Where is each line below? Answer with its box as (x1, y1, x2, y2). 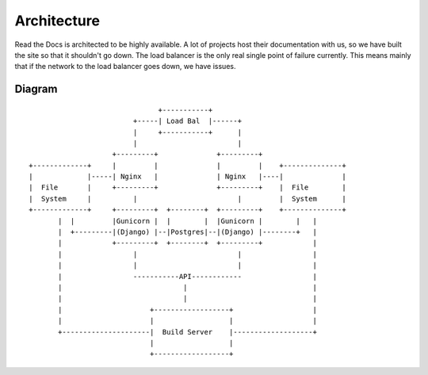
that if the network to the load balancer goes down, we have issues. (14, 62, 236, 71)
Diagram (14, 82, 58, 96)
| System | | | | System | (29, 194, 346, 203)
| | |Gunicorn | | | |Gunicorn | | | (58, 216, 317, 225)
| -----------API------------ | (58, 272, 317, 281)
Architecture (14, 12, 101, 29)
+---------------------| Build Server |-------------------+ (58, 327, 317, 336)
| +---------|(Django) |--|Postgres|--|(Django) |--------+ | (58, 228, 317, 237)
